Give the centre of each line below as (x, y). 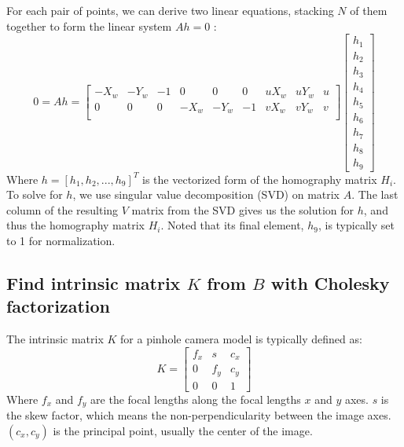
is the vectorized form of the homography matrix (260, 179)
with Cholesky (330, 282)
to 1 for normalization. (61, 240)
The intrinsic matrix (55, 339)
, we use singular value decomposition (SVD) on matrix (206, 194)
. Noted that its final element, (232, 225)
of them (369, 10)
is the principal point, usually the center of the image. (183, 430)
